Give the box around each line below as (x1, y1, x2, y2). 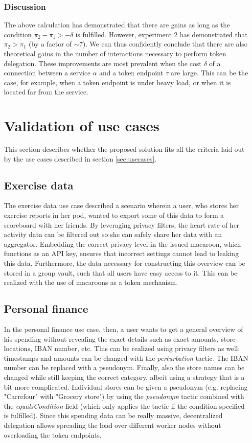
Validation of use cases (4, 116, 160, 136)
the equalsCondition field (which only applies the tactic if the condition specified (4, 400, 245, 411)
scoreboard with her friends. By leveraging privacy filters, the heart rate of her (4, 219, 240, 230)
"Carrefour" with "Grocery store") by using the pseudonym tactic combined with (4, 391, 244, 401)
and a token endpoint (99, 68, 163, 78)
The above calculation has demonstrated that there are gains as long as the (4, 20, 230, 30)
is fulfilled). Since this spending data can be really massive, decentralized (4, 410, 223, 420)
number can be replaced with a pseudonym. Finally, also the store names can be (4, 362, 245, 373)
